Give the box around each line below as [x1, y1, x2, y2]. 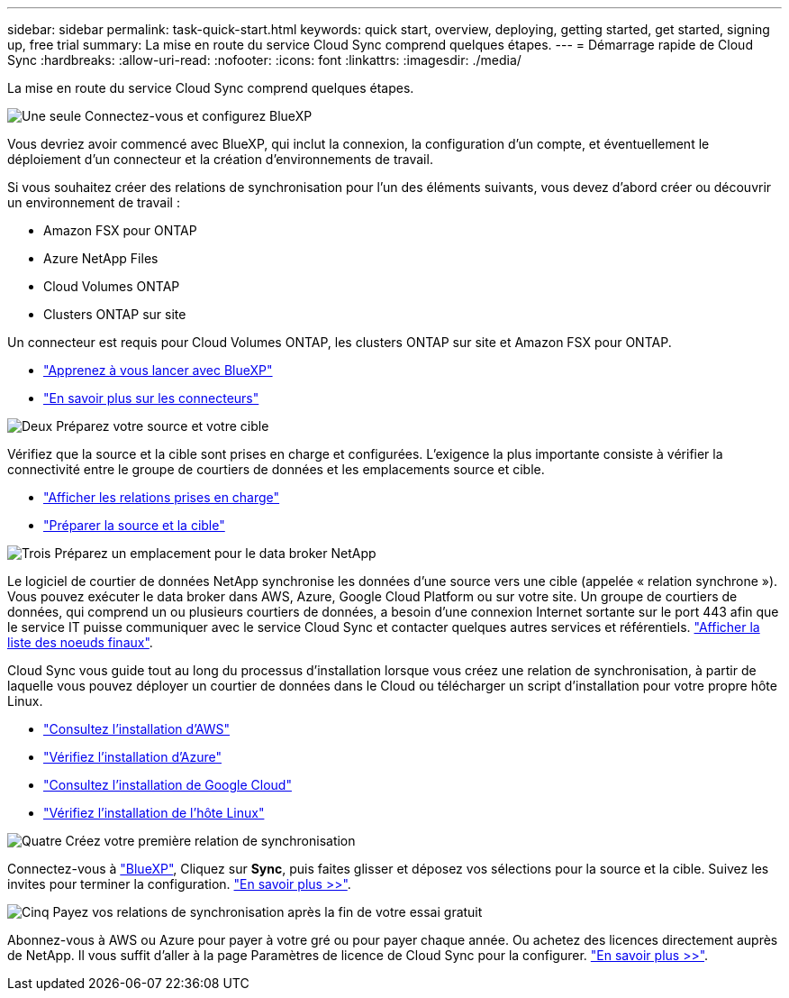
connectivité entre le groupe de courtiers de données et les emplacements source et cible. [7, 462, 545, 477]
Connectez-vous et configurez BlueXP [85, 108, 313, 124]
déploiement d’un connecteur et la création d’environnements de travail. [7, 151, 433, 167]
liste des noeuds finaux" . [7, 635, 153, 650]
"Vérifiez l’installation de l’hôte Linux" [43, 805, 265, 820]
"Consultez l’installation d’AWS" [43, 721, 231, 737]
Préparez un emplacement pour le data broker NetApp [54, 545, 376, 561]
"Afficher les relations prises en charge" [43, 490, 280, 505]
